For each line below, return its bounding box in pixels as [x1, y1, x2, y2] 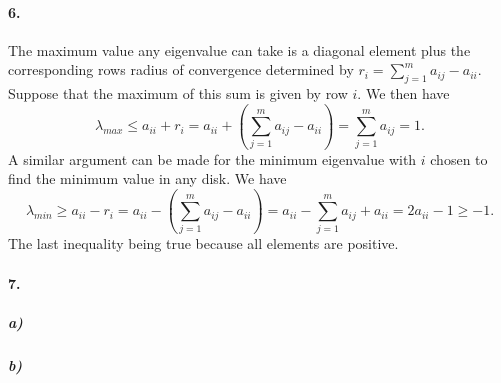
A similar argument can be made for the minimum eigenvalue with [8, 148, 417, 169]
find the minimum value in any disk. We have [8, 168, 287, 189]
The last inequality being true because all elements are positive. [8, 233, 399, 254]
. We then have [357, 83, 450, 104]
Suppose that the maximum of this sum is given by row [8, 83, 348, 104]
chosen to [430, 148, 488, 169]
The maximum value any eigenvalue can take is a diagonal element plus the [8, 39, 471, 60]
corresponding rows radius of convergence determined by [8, 59, 354, 80]
